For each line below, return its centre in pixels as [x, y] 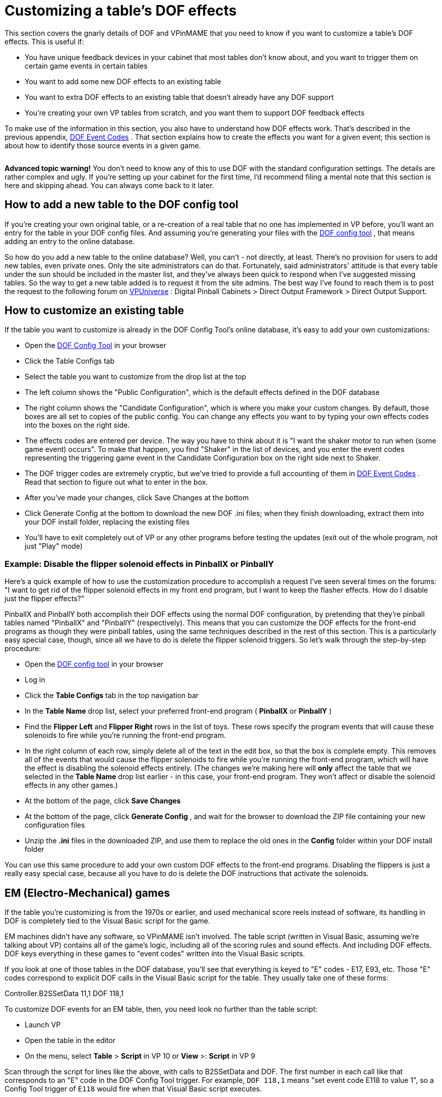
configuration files [55, 825]
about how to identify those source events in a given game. [103, 145]
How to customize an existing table [94, 311]
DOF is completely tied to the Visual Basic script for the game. [107, 921]
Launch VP [43, 1025]
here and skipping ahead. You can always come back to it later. [109, 185]
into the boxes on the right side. [77, 425]
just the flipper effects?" [45, 599]
